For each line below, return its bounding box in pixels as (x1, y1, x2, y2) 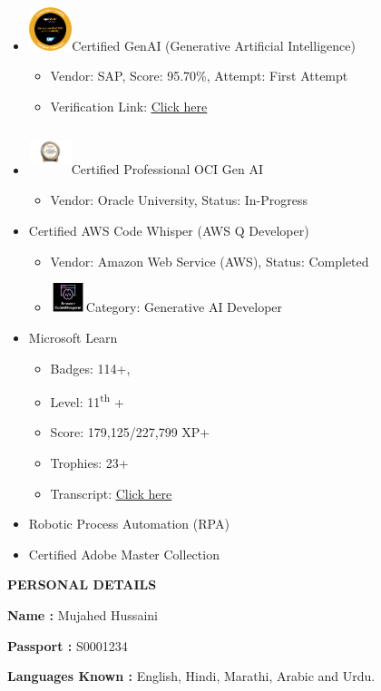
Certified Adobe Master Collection (28, 544, 220, 563)
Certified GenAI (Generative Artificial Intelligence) (72, 35, 356, 54)
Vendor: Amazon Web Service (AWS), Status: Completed (50, 251, 369, 270)
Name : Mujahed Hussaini (7, 605, 158, 624)
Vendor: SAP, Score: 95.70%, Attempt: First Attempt (50, 66, 348, 85)
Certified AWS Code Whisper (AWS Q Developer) (28, 221, 309, 240)
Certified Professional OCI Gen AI (71, 160, 264, 179)
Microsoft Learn (28, 327, 118, 346)
